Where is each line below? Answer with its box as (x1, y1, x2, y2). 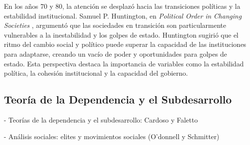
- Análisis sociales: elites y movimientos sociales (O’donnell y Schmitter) (4, 131, 219, 141)
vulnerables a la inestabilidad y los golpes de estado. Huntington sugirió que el (4, 29, 239, 40)
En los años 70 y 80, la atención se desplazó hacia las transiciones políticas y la (4, 1, 240, 11)
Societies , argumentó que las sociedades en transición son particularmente (4, 20, 227, 30)
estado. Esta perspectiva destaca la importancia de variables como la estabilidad (4, 58, 244, 68)
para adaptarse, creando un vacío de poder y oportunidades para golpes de (4, 48, 227, 59)
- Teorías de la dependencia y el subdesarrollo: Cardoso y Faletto (4, 114, 198, 124)
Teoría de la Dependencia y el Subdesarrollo (4, 92, 232, 107)
